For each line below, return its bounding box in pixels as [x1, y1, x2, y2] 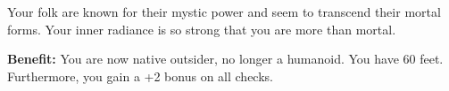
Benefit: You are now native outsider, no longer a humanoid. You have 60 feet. [7, 49, 444, 68]
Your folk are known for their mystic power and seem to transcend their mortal [7, 3, 441, 20]
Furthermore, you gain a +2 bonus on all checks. [7, 66, 273, 85]
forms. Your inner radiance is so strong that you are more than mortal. [7, 19, 396, 38]
